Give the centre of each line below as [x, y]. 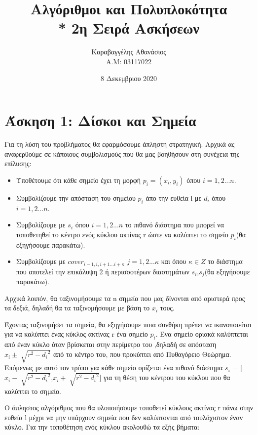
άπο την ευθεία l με [174, 197]
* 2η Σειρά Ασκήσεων [129, 28]
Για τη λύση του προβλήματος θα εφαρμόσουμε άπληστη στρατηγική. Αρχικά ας [120, 144]
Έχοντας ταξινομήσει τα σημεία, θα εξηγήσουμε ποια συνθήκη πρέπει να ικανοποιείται [128, 324]
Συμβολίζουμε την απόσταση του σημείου [76, 197]
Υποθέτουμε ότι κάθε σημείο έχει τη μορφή [78, 180]
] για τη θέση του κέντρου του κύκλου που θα [165, 377]
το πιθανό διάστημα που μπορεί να [174, 225]
